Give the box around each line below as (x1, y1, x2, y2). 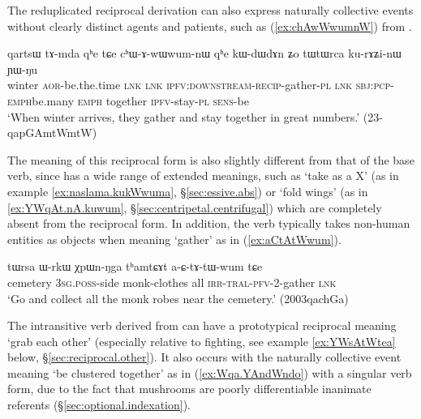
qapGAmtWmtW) (7, 124, 97, 141)
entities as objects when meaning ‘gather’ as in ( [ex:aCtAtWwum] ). (7, 230, 342, 247)
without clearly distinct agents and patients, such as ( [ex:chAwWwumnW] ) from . (7, 17, 412, 34)
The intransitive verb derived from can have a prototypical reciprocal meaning (7, 317, 397, 334)
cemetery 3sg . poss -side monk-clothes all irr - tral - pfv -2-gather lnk (7, 273, 337, 290)
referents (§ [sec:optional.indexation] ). (7, 396, 191, 413)
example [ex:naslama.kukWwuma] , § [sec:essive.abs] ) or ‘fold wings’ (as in (7, 182, 368, 199)
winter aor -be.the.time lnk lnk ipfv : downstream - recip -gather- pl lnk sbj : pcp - (7, 76, 394, 93)
